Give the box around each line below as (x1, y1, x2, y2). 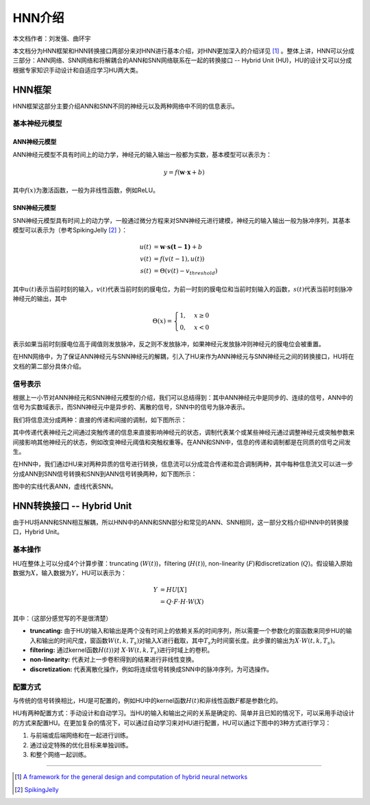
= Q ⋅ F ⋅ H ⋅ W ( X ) (160, 598, 204, 606)
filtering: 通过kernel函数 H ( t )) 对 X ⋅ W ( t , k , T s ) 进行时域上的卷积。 (29, 646, 214, 656)
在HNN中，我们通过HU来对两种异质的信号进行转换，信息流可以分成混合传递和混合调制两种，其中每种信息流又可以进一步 (12, 460, 354, 468)
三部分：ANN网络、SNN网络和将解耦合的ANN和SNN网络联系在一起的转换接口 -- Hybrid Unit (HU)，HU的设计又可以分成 (12, 56, 352, 64)
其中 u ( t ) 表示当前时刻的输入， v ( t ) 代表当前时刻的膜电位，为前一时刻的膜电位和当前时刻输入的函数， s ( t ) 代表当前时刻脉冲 (12, 285, 353, 293)
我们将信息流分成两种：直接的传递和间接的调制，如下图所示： (12, 416, 187, 424)
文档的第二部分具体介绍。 (12, 362, 85, 370)
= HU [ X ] (160, 586, 187, 594)
